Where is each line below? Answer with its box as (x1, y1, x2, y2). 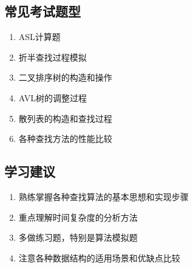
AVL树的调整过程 (18, 91, 87, 104)
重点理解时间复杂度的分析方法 (18, 210, 138, 223)
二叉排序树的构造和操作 (18, 71, 112, 84)
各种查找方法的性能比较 (18, 132, 112, 145)
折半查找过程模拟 (18, 50, 87, 63)
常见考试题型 (4, 2, 81, 21)
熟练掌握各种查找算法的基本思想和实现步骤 (18, 190, 189, 203)
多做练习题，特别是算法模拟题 (18, 231, 138, 244)
